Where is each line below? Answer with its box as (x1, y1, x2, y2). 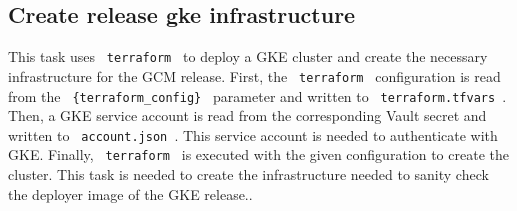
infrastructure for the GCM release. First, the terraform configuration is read (8, 65, 501, 86)
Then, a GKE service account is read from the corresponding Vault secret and (8, 105, 487, 126)
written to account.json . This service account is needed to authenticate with (8, 124, 498, 145)
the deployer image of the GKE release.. (8, 183, 253, 204)
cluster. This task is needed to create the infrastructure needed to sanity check (8, 164, 489, 185)
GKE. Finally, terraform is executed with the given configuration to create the (8, 144, 509, 165)
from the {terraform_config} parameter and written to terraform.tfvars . (8, 85, 507, 106)
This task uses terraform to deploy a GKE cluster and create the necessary (8, 46, 488, 67)
